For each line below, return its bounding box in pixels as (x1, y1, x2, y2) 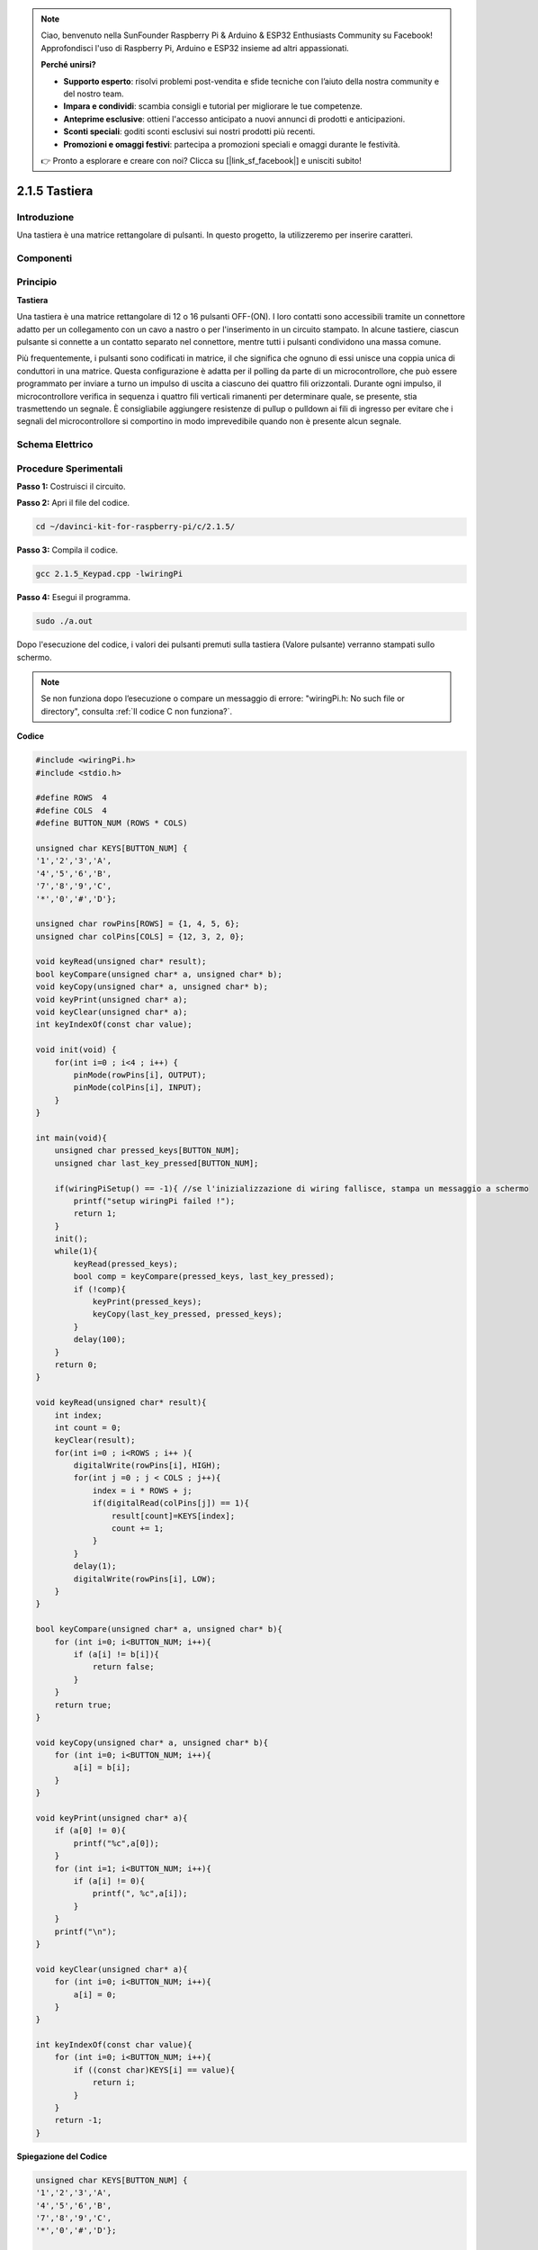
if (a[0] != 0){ (54, 1825, 126, 1836)
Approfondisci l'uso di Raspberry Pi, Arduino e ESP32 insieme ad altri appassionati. (40, 42, 350, 53)
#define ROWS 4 (35, 793, 108, 803)
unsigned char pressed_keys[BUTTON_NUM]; (54, 1146, 240, 1156)
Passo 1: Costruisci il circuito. (16, 481, 126, 491)
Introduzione (16, 211, 75, 223)
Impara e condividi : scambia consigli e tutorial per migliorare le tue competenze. (63, 101, 363, 112)
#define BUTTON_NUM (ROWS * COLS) (35, 818, 188, 828)
